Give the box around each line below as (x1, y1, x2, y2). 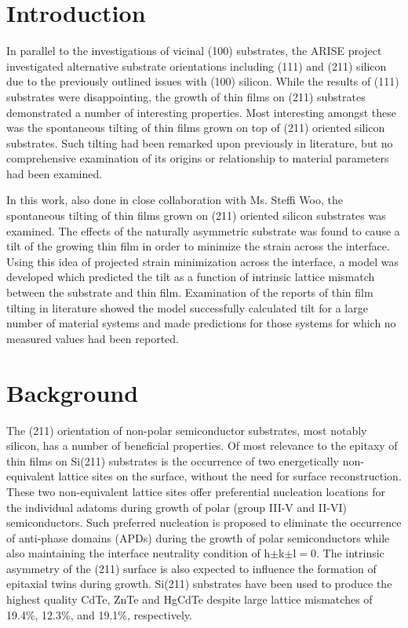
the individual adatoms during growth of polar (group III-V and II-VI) (6, 498, 347, 515)
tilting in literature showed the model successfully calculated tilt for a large (6, 299, 368, 316)
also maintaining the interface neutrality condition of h (6, 545, 271, 561)
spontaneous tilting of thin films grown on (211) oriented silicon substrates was (6, 207, 386, 224)
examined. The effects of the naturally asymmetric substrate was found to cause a (6, 222, 400, 239)
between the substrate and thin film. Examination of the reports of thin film (6, 284, 373, 301)
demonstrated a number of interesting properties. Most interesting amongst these (6, 104, 396, 120)
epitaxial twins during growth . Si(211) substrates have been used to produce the (6, 575, 392, 592)
